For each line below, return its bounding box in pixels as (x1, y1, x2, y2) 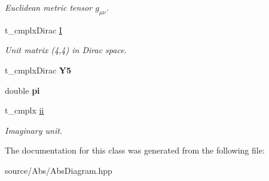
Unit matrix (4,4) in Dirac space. (5, 44, 127, 56)
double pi (5, 84, 40, 96)
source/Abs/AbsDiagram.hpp (5, 164, 112, 176)
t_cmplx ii (5, 104, 44, 116)
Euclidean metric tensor (5, 1, 93, 13)
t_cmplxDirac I (5, 23, 62, 36)
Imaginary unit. (5, 124, 63, 136)
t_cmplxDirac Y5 (5, 63, 72, 76)
